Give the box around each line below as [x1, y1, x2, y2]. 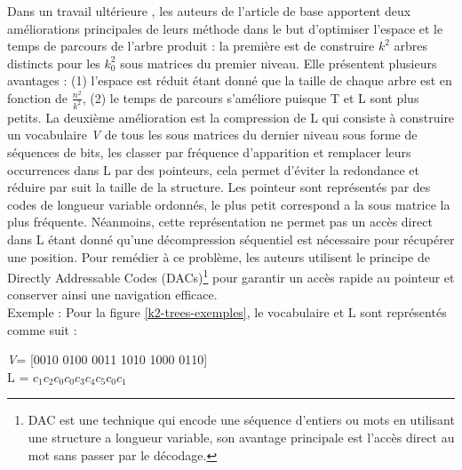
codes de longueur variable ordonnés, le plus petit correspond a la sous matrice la [7, 195, 450, 213]
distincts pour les [7, 53, 100, 72]
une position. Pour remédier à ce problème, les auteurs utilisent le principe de [7, 247, 430, 266]
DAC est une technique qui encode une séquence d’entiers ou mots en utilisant [28, 410, 455, 429]
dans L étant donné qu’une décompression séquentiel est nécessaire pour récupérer [7, 230, 455, 248]
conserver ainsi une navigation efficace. [7, 285, 218, 304]
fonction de [7, 88, 68, 107]
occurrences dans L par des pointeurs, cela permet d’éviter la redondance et [7, 160, 419, 179]
